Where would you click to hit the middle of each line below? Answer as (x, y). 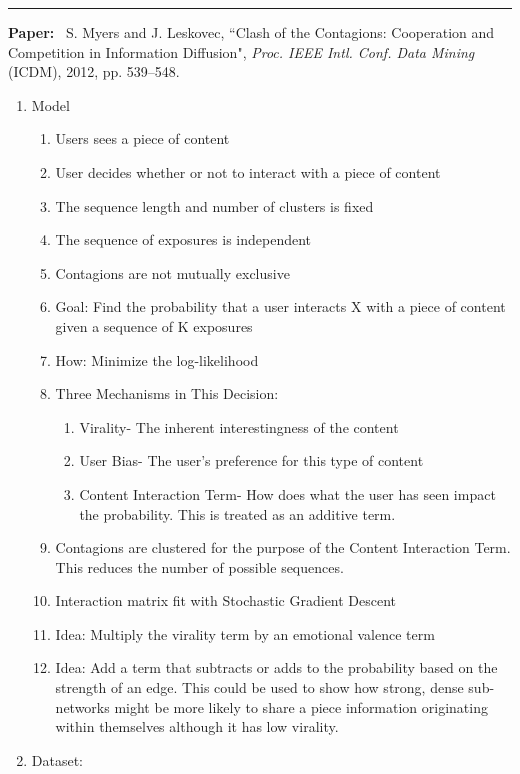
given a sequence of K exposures (154, 325)
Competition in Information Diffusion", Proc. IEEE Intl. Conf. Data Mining (241, 51)
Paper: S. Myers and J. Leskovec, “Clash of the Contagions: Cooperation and (251, 32)
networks (82, 706)
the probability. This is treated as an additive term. (237, 513)
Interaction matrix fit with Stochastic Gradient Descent (226, 600)
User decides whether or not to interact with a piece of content (248, 171)
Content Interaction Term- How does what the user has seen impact (287, 493)
